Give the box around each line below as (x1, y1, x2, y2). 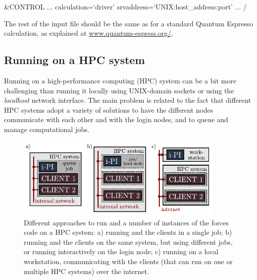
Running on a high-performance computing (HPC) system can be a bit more (4, 75, 236, 85)
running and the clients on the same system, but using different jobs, (24, 236, 233, 247)
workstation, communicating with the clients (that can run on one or (24, 256, 233, 267)
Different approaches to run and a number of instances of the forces (24, 217, 229, 227)
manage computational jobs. (4, 124, 90, 134)
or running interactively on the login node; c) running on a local (24, 246, 218, 257)
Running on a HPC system (4, 52, 145, 68)
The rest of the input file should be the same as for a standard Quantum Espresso (4, 18, 253, 28)
